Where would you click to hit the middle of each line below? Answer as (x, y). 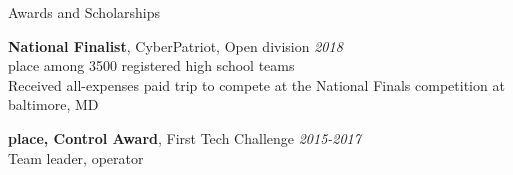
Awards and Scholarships (84, 12)
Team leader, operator (76, 157)
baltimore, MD (53, 104)
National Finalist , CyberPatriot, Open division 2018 (175, 45)
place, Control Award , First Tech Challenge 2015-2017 (184, 137)
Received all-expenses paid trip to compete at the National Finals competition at (256, 84)
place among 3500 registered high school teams (151, 65)
